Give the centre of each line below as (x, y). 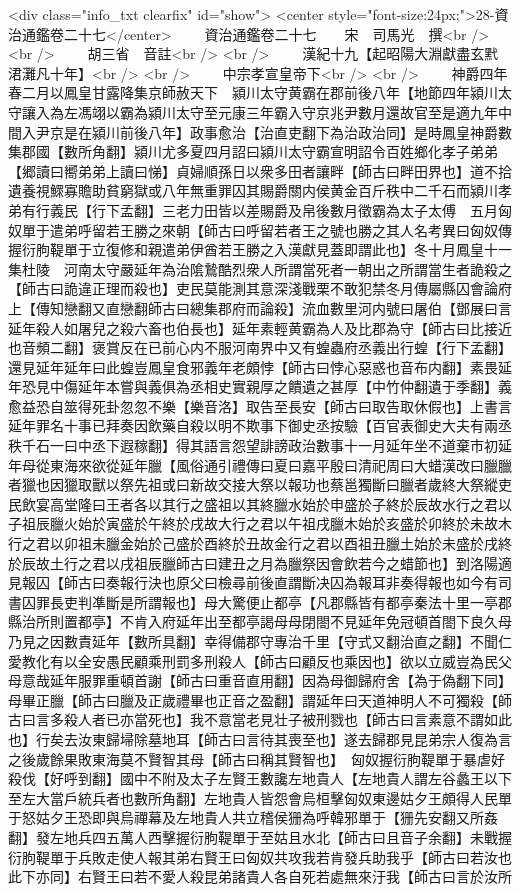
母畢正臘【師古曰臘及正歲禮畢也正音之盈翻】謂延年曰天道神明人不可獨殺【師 (260, 699)
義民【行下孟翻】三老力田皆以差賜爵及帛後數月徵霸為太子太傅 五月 (273, 209)
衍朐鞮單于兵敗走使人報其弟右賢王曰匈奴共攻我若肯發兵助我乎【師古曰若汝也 (260, 856)
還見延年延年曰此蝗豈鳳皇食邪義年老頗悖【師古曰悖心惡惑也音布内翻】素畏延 (260, 366)
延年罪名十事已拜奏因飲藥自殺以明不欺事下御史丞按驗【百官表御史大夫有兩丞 (260, 425)
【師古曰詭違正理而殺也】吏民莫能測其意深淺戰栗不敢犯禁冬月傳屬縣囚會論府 (260, 288)
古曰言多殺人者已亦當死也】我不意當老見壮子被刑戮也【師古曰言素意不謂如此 (260, 719)
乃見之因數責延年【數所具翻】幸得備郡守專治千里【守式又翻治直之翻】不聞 (253, 641)
